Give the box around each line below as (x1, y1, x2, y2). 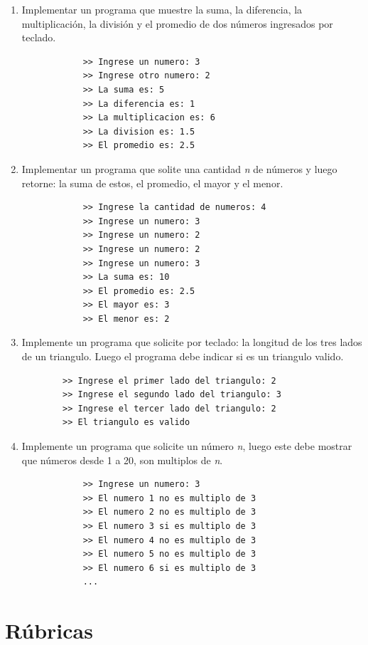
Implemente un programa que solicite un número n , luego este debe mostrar (21, 439, 352, 453)
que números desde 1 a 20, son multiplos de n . (21, 452, 223, 467)
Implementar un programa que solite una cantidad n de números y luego (21, 161, 337, 176)
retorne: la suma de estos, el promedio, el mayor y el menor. (21, 175, 283, 190)
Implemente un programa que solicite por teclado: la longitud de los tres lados (21, 335, 362, 350)
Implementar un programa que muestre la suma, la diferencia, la (21, 2, 303, 16)
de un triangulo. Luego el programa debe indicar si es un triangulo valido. (21, 349, 344, 364)
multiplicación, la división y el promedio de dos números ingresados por (21, 16, 333, 31)
